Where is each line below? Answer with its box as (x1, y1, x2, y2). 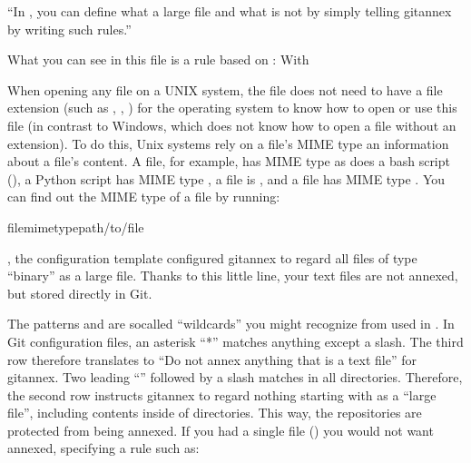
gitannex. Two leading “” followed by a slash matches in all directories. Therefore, (7, 368, 463, 387)
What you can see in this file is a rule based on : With (7, 50, 309, 69)
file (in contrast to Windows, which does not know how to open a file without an (7, 115, 456, 134)
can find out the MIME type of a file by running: (7, 187, 280, 206)
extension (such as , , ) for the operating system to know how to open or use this (7, 98, 457, 117)
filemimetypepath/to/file (7, 217, 144, 236)
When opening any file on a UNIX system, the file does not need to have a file (7, 80, 443, 99)
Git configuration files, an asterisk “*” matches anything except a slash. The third (7, 331, 464, 350)
